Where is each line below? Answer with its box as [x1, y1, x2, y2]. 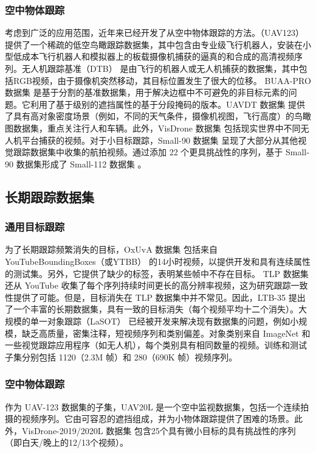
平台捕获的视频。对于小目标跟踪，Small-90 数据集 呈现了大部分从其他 [21, 133, 298, 146]
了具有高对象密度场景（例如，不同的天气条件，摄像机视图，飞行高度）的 [5, 110, 294, 122]
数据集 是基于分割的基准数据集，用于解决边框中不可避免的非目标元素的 [5, 86, 289, 99]
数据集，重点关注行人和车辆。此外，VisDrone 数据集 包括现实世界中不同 [13, 121, 301, 134]
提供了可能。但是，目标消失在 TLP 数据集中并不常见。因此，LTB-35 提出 [13, 290, 306, 303]
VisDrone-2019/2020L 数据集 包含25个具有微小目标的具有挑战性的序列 [21, 424, 296, 437]
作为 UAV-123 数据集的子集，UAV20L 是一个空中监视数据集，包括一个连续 [5, 400, 301, 413]
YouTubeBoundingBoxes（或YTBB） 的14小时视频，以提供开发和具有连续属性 [5, 255, 311, 267]
